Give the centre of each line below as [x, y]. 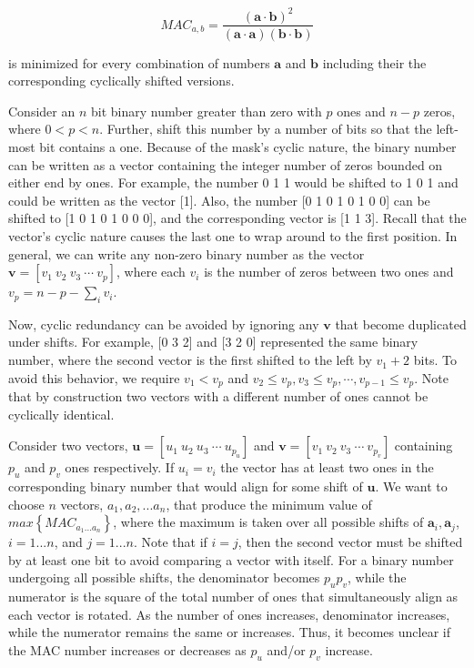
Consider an [42, 111]
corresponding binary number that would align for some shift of [186, 486]
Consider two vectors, [68, 445]
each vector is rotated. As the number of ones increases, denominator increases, [229, 614]
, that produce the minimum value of [269, 504]
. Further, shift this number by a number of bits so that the [266, 129]
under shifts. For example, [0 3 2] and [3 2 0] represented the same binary [213, 342]
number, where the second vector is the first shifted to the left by [190, 360]
